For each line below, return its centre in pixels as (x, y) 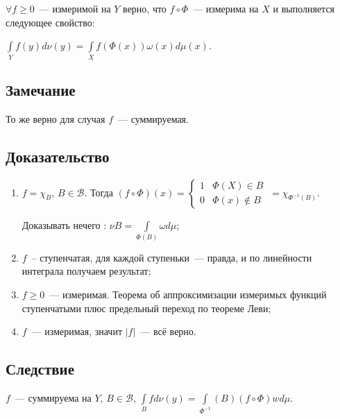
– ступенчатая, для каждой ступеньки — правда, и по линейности (172, 257)
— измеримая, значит (77, 331)
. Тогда (99, 192)
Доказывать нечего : (64, 224)
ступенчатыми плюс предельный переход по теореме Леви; (146, 308)
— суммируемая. (153, 118)
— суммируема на (53, 398)
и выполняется (304, 8)
